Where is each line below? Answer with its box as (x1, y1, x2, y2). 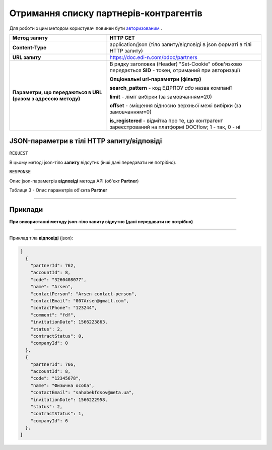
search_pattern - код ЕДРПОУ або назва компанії (109, 84, 232, 91)
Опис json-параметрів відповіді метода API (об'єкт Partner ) (9, 178, 139, 184)
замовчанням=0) (109, 108, 152, 115)
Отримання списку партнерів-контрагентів (9, 8, 202, 19)
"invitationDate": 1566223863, (30, 319, 108, 325)
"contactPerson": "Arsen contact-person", (30, 291, 137, 297)
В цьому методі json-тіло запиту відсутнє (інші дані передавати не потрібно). (9, 159, 177, 165)
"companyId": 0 (30, 340, 68, 346)
